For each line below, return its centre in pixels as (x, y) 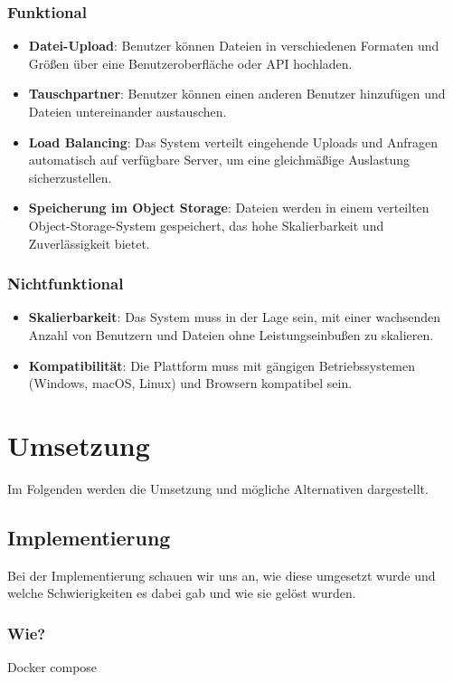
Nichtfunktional (66, 284)
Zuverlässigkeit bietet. (89, 243)
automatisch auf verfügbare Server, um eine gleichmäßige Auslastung (219, 160)
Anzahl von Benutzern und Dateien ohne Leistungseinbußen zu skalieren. (231, 334)
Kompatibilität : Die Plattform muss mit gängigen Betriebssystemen (222, 365)
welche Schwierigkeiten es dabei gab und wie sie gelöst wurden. (182, 593)
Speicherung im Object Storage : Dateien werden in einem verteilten (229, 208)
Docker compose (52, 667)
